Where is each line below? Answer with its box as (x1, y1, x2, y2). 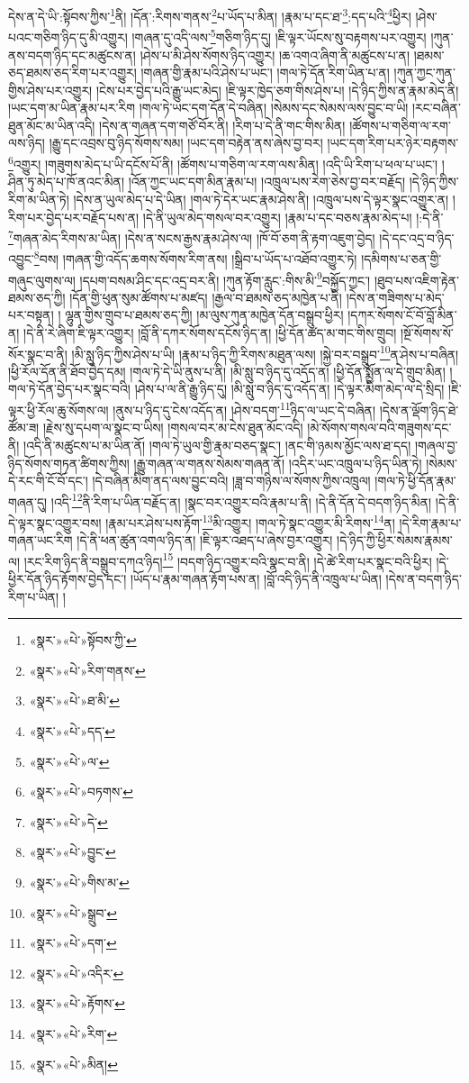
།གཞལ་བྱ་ (414, 435, 458, 454)
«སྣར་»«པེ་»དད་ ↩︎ (29, 722, 115, 740)
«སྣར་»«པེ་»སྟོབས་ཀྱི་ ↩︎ (29, 631, 137, 650)
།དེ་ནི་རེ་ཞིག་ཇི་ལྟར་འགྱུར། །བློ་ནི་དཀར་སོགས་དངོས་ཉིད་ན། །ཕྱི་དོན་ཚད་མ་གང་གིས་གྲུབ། (23, 323, 397, 342)
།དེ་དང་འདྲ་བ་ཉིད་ (379, 228, 455, 247)
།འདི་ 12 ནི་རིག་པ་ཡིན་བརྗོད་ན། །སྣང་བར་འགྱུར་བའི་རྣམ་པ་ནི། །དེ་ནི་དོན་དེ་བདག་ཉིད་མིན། (50, 489, 432, 511)
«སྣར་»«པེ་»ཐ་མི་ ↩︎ (29, 691, 120, 710)
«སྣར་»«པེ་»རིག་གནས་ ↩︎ (29, 660, 146, 679)
